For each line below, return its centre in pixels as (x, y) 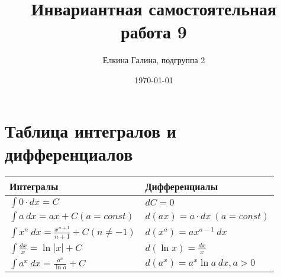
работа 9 (154, 32)
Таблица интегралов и (91, 130)
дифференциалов (69, 153)
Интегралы (34, 186)
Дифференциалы (182, 186)
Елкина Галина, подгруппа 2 (154, 60)
